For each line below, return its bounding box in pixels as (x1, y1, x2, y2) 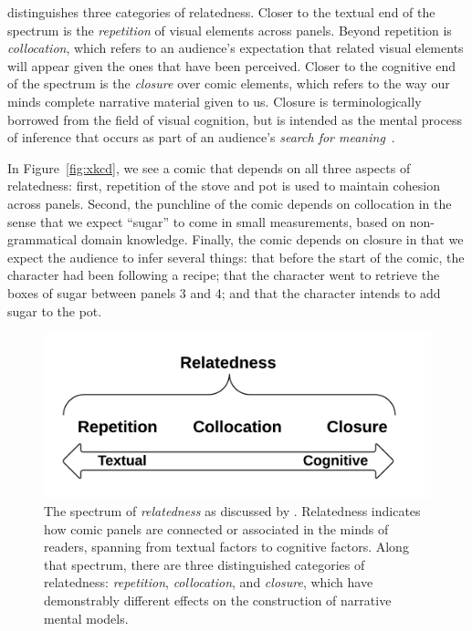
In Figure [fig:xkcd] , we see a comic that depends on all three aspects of (7, 158, 411, 177)
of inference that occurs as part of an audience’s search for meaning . (7, 128, 395, 147)
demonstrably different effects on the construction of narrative (44, 591, 392, 610)
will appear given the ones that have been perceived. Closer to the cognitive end (7, 56, 456, 75)
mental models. (44, 608, 129, 627)
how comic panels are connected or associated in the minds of (44, 519, 389, 538)
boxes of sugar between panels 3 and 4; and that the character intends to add (7, 283, 441, 302)
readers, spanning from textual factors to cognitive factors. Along (44, 537, 409, 556)
